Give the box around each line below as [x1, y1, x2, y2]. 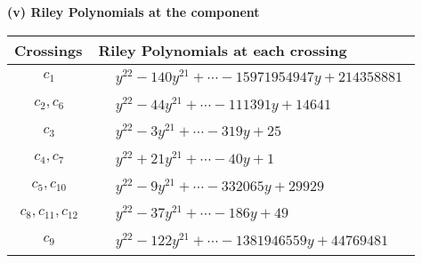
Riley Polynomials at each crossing [98, 39, 347, 60]
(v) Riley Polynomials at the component [7, 3, 260, 20]
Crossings [14, 39, 83, 60]
